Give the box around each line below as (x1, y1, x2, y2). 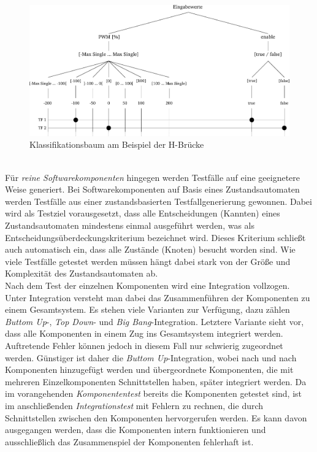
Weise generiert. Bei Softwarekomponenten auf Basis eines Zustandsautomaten (5, 183, 300, 196)
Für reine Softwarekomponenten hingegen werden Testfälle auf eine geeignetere (5, 170, 300, 183)
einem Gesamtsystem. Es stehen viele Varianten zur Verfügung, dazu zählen (5, 303, 290, 316)
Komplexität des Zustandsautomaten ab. (5, 267, 158, 280)
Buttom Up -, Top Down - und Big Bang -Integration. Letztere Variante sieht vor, (5, 315, 304, 328)
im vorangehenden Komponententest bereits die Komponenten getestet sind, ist (5, 387, 302, 400)
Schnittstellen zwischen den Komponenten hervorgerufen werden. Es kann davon (5, 411, 307, 424)
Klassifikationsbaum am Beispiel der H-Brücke (29, 138, 204, 151)
